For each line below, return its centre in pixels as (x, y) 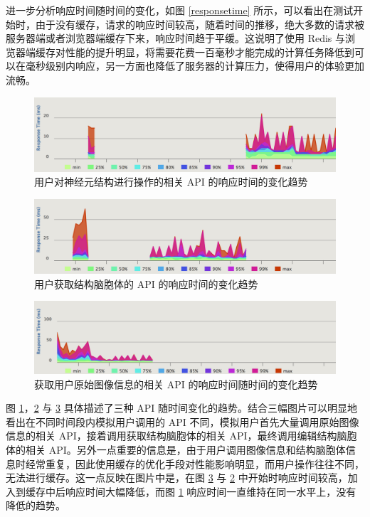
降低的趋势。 (36, 505)
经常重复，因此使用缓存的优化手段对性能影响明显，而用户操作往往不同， (195, 463)
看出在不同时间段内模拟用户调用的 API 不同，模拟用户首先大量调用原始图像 (183, 421)
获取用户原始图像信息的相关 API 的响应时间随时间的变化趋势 (176, 384)
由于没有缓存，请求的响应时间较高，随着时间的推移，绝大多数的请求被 (200, 24)
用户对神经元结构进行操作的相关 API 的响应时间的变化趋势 (171, 182)
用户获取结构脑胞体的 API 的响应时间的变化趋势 (146, 283)
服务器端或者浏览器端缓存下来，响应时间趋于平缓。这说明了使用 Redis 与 (176, 38)
